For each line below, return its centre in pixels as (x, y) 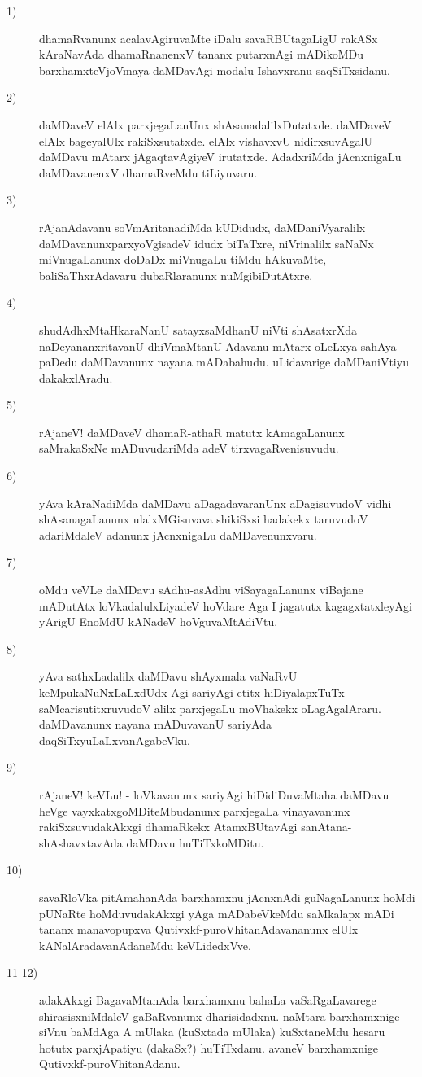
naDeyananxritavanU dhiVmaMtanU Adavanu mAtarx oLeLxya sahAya (218, 346)
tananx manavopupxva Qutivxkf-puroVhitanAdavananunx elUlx (199, 929)
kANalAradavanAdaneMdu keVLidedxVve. (145, 945)
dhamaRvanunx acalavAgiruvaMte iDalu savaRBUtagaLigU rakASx (209, 38)
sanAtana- (326, 827)
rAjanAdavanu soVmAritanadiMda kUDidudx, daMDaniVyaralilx (202, 227)
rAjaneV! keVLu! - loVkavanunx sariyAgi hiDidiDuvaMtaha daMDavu (214, 794)
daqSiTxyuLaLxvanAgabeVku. (115, 740)
